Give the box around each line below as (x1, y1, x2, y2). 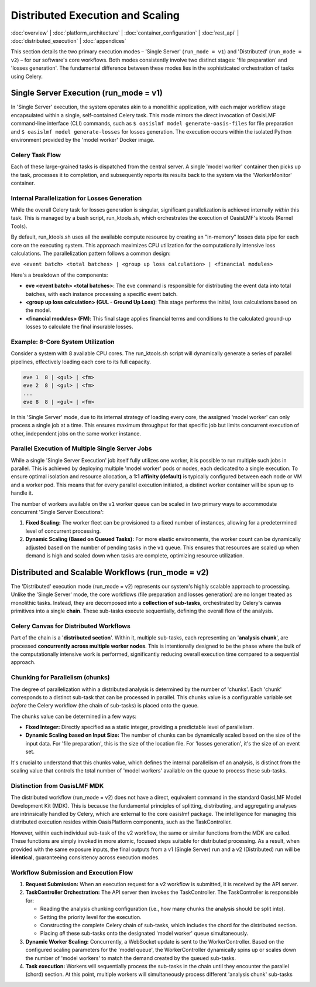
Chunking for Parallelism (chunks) (11, 673, 111, 682)
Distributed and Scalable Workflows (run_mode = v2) (11, 567, 209, 577)
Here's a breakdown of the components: (11, 271, 108, 278)
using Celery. (11, 73, 43, 80)
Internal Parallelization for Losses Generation (11, 194, 142, 202)
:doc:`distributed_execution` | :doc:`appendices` (11, 37, 127, 44)
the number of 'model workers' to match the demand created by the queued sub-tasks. (25, 954, 236, 961)
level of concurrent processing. (25, 527, 101, 535)
